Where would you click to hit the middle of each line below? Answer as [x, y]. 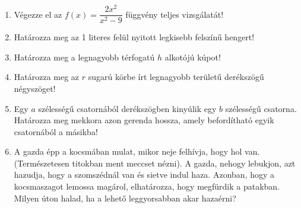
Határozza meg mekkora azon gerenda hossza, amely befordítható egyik [144, 120]
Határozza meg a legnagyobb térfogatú [84, 57]
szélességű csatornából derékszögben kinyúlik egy [127, 108]
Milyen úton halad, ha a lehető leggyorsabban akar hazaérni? [125, 198]
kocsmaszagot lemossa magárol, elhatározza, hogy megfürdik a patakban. [147, 186]
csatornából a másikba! [56, 131]
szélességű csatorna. [261, 108]
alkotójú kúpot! [193, 57]
